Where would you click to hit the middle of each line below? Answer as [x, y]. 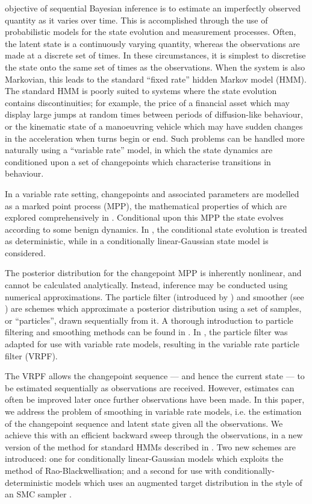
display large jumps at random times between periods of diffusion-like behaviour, [154, 114]
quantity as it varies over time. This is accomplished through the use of [136, 20]
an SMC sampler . [38, 494]
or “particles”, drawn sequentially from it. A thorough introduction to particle [149, 320]
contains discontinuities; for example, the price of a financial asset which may [147, 102]
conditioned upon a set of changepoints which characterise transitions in [138, 161]
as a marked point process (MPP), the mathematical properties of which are [146, 205]
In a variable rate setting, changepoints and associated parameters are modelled [152, 193]
